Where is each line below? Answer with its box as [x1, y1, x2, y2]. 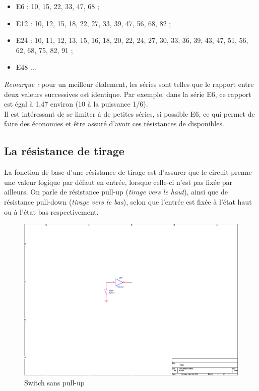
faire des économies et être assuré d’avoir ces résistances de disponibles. [4, 118, 224, 129]
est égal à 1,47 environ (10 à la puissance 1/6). [4, 99, 148, 109]
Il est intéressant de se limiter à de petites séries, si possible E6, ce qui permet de [4, 108, 255, 119]
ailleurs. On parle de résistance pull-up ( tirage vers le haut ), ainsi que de [4, 186, 228, 197]
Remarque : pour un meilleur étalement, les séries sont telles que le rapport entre [4, 78, 254, 89]
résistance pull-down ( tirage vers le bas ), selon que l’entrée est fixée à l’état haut [4, 196, 252, 207]
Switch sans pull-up [24, 377, 85, 387]
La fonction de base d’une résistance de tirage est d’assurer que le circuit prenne [4, 167, 252, 177]
